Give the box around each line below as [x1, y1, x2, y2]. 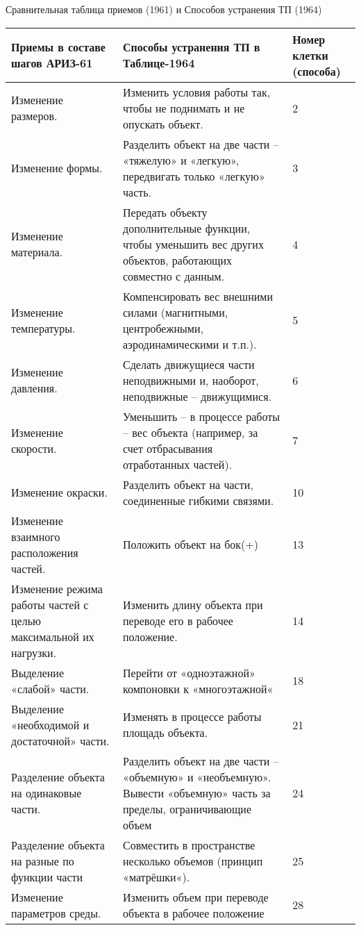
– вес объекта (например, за [123, 424, 258, 440]
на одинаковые [11, 784, 82, 801]
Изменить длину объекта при [123, 596, 263, 613]
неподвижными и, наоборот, [123, 372, 259, 388]
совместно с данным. [123, 267, 225, 284]
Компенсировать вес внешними [123, 288, 273, 304]
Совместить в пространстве [123, 836, 255, 853]
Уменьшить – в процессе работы [123, 408, 280, 424]
